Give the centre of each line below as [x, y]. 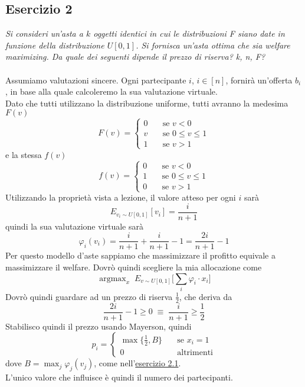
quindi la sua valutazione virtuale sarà [74, 226]
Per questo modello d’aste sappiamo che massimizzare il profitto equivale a [140, 255]
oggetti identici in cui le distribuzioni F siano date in [189, 33]
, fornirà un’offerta [259, 80]
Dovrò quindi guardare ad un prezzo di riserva [89, 296]
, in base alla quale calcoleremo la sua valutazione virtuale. [111, 91]
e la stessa [24, 154]
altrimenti [195, 352]
